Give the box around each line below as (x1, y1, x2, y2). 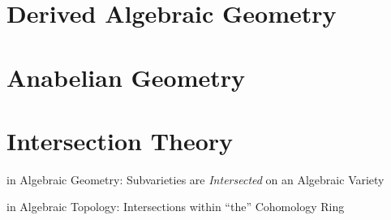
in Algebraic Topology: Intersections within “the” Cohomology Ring (6, 198, 345, 215)
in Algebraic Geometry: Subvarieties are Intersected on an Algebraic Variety (6, 170, 385, 188)
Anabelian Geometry (6, 60, 246, 93)
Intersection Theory (6, 123, 234, 157)
